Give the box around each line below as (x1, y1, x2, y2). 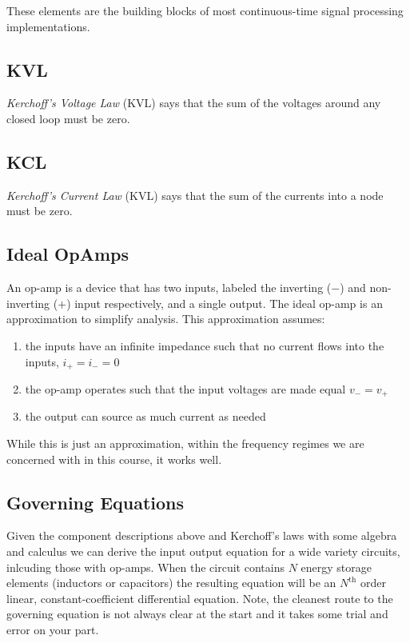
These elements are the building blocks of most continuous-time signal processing (6, 2, 404, 18)
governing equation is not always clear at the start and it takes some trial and (6, 605, 388, 622)
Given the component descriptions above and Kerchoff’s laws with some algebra (6, 527, 397, 544)
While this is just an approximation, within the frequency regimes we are (6, 435, 364, 452)
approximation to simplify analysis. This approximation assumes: (6, 310, 325, 327)
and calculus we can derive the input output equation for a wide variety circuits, (6, 543, 400, 560)
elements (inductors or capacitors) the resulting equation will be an (6, 574, 336, 591)
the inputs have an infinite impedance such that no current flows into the (25, 337, 384, 353)
